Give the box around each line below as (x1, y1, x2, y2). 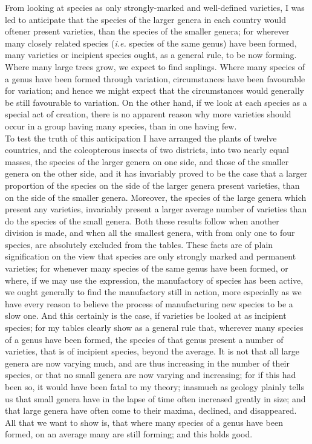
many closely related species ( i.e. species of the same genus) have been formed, (5, 36, 297, 49)
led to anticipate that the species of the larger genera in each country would (5, 13, 287, 25)
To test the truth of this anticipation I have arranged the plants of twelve (5, 131, 277, 144)
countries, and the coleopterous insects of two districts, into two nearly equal (5, 143, 289, 156)
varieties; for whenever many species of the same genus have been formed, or (5, 262, 288, 275)
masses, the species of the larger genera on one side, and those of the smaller (5, 155, 289, 168)
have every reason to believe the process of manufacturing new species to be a (5, 297, 293, 310)
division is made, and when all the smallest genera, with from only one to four (5, 226, 295, 239)
